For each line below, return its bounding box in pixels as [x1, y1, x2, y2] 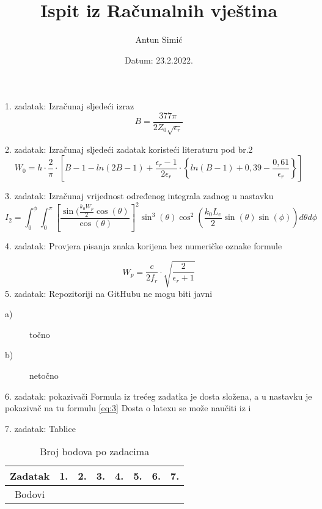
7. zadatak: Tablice [5, 422, 76, 434]
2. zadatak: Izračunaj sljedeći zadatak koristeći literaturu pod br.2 [5, 142, 253, 155]
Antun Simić [135, 33, 183, 46]
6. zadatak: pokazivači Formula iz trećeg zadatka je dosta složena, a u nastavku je [5, 389, 312, 402]
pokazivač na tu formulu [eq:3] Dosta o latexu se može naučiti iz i [5, 401, 251, 414]
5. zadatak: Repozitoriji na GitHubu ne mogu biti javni [5, 287, 213, 299]
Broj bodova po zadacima [40, 444, 150, 459]
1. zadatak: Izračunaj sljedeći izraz [5, 100, 134, 112]
